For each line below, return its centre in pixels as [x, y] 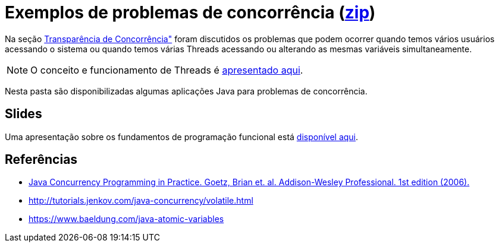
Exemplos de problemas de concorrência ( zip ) [190, 12]
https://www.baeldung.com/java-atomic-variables [126, 219]
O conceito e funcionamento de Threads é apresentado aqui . [167, 70]
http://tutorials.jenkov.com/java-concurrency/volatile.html [141, 201]
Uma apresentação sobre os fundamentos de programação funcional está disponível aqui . [182, 137]
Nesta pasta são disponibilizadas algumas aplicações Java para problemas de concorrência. [186, 91]
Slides [23, 114]
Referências [41, 160]
